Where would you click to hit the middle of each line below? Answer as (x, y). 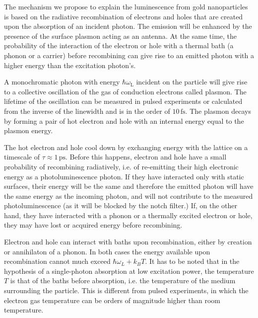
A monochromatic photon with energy (62, 82)
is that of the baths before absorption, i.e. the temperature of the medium (123, 280)
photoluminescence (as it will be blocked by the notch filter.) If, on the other (121, 205)
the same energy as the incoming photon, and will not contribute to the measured (129, 196)
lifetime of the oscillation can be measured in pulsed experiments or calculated (123, 101)
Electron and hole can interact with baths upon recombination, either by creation (128, 242)
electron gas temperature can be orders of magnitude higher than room (112, 300)
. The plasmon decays (218, 111)
